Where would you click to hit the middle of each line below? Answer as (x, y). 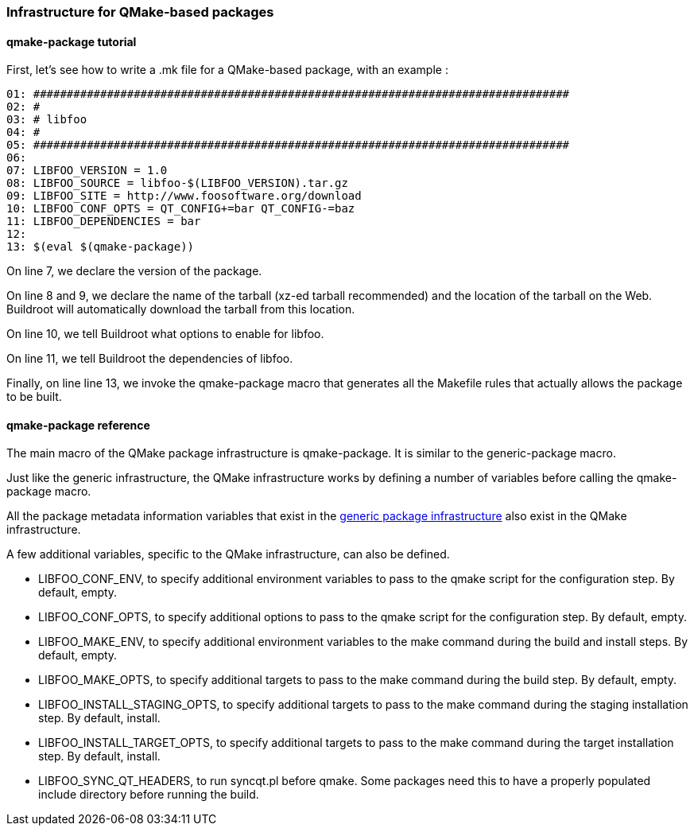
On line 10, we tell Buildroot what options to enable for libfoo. (165, 334)
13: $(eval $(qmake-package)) (101, 247)
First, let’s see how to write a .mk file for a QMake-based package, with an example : (227, 70)
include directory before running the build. (149, 795)
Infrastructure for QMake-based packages (140, 12)
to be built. (34, 397)
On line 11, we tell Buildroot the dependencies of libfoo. (150, 359)
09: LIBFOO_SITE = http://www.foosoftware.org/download (184, 196)
